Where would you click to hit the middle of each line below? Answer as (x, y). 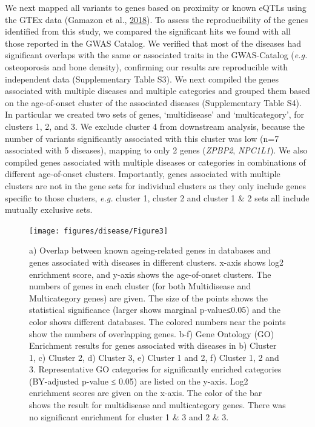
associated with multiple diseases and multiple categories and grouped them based (157, 91)
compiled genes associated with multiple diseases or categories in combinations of (155, 162)
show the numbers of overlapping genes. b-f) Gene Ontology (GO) (152, 333)
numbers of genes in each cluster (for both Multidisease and (140, 286)
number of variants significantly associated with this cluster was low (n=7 (142, 138)
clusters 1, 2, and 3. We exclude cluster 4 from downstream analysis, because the (155, 126)
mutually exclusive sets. (49, 210)
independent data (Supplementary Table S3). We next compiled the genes (142, 79)
